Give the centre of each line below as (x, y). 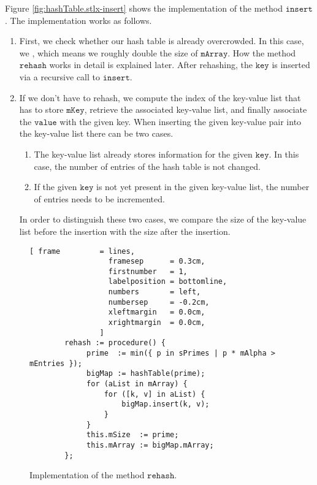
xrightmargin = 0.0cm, (157, 323)
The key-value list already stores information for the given (143, 154)
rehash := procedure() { (115, 343)
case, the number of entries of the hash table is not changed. (147, 166)
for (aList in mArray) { (137, 384)
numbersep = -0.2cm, (159, 302)
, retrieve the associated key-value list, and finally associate (196, 109)
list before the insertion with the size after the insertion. (125, 231)
